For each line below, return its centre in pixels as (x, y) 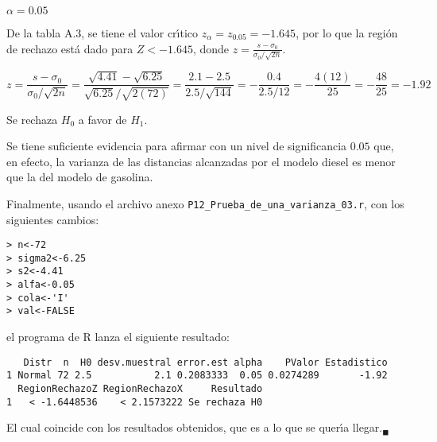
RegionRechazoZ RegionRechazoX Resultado (140, 389)
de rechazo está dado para (70, 48)
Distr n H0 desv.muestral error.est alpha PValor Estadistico (205, 362)
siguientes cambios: (53, 219)
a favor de (102, 119)
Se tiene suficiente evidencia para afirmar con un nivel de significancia (177, 146)
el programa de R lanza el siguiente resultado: (118, 337)
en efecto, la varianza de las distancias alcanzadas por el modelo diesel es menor (201, 161)
